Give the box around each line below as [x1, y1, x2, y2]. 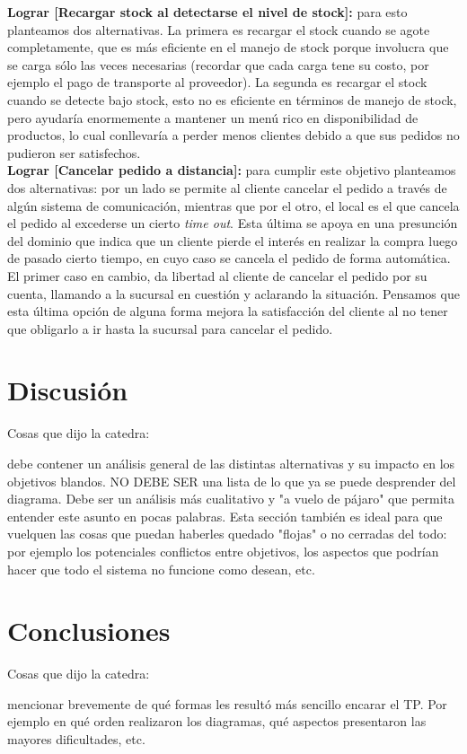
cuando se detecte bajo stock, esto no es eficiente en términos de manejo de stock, [7, 90, 457, 109]
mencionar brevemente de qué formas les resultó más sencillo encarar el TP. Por [7, 694, 447, 713]
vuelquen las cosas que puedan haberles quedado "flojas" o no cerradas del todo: [7, 524, 447, 543]
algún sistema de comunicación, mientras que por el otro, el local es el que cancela [7, 196, 460, 215]
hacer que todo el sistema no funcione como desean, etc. [7, 559, 315, 578]
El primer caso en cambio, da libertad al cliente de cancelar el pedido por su [7, 266, 427, 285]
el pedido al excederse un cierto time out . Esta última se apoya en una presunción [7, 214, 458, 232]
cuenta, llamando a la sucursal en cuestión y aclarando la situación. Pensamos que [7, 284, 460, 302]
